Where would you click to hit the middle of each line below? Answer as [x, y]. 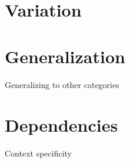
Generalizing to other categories [62, 84]
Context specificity [39, 153]
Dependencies [61, 125]
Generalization [65, 56]
